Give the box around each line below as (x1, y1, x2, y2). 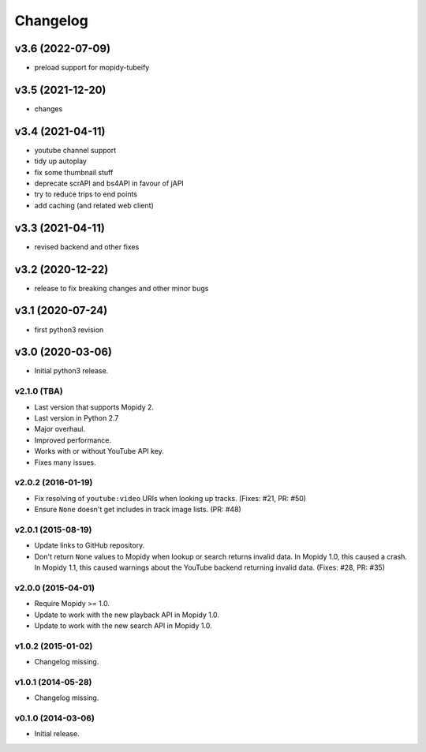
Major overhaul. (34, 425, 86, 434)
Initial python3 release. (34, 366, 109, 376)
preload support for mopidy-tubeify (34, 63, 150, 73)
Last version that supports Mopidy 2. (34, 402, 154, 412)
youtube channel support (34, 145, 117, 155)
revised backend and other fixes (34, 241, 140, 252)
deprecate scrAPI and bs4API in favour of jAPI (34, 178, 185, 189)
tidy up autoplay (34, 156, 87, 166)
